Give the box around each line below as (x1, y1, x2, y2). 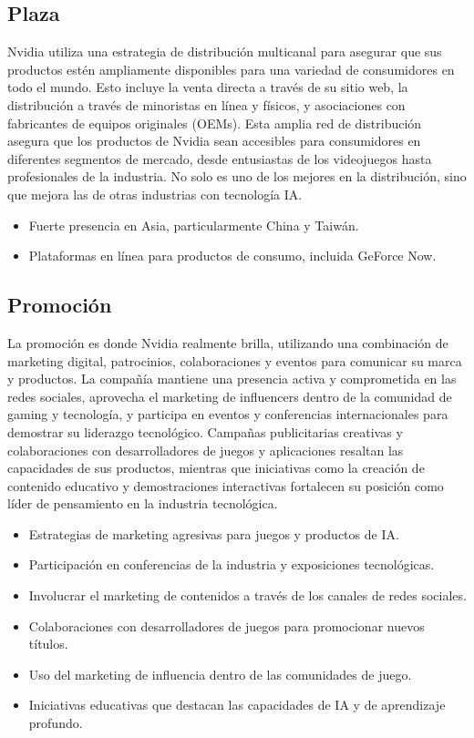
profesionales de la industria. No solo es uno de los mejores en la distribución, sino (7, 167, 467, 186)
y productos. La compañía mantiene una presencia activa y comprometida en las (7, 369, 457, 388)
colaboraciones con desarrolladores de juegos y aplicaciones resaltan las (7, 440, 404, 459)
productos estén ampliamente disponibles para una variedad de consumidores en (7, 59, 455, 78)
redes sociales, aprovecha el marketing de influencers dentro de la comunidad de (7, 386, 452, 405)
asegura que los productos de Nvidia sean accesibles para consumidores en (7, 131, 421, 150)
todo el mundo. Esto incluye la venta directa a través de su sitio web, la (7, 77, 408, 97)
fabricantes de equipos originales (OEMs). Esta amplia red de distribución (7, 113, 422, 132)
